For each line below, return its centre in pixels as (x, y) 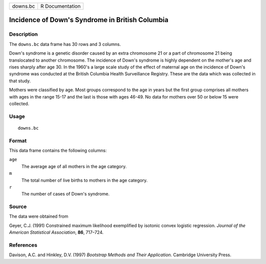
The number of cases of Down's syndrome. (66, 194)
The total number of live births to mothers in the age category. (84, 180)
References (23, 245)
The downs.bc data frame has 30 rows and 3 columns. (65, 44)
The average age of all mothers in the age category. (74, 166)
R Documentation (60, 6)
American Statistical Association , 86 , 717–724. (56, 232)
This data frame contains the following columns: (58, 150)
